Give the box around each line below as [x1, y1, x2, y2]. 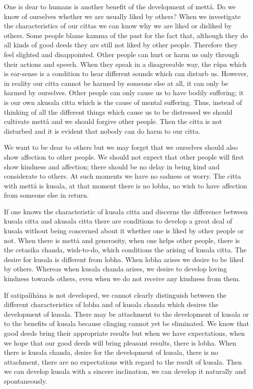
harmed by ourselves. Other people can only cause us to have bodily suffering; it [4, 87, 244, 98]
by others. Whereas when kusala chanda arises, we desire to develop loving [4, 264, 227, 274]
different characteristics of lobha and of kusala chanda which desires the [4, 299, 218, 309]
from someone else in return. [4, 190, 89, 200]
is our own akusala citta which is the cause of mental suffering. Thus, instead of [4, 97, 242, 107]
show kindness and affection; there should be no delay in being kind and [4, 161, 220, 171]
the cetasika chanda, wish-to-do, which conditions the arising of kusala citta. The [4, 245, 247, 255]
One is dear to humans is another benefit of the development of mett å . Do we [4, 1, 236, 11]
